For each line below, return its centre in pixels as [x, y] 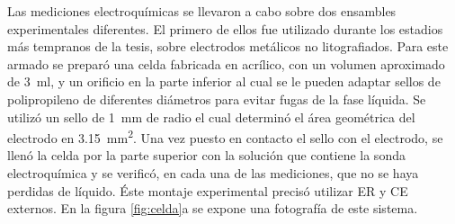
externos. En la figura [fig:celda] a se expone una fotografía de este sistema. [213, 208]
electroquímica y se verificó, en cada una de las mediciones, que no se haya [213, 173]
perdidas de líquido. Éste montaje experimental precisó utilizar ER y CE [208, 190]
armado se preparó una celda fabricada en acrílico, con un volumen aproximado [226, 63]
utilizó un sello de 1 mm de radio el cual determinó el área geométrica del [211, 116]
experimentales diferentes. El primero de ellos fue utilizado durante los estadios [225, 28]
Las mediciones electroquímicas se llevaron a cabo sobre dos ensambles [202, 11]
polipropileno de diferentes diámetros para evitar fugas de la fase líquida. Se [217, 99]
